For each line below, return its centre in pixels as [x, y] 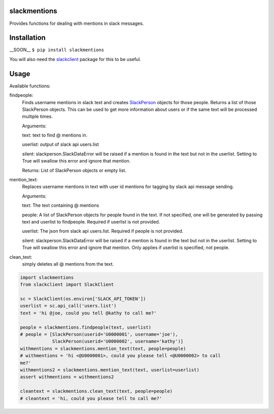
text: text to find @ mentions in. [55, 135]
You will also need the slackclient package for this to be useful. [75, 59]
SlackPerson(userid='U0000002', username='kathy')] [118, 341]
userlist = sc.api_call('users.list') [68, 306]
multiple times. [37, 116]
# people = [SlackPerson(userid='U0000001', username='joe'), [99, 335]
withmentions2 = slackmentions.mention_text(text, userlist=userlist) [110, 370]
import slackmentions [47, 277]
